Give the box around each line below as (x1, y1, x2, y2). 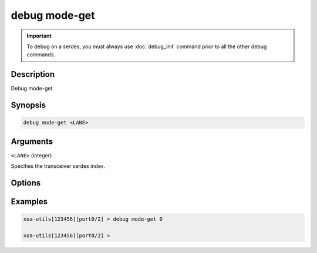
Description (11, 69, 55, 79)
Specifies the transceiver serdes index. (11, 163, 106, 170)
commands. (26, 51, 56, 58)
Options (11, 178, 41, 188)
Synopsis (11, 100, 46, 110)
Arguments (11, 136, 53, 146)
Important (26, 32, 52, 39)
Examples (11, 197, 48, 207)
